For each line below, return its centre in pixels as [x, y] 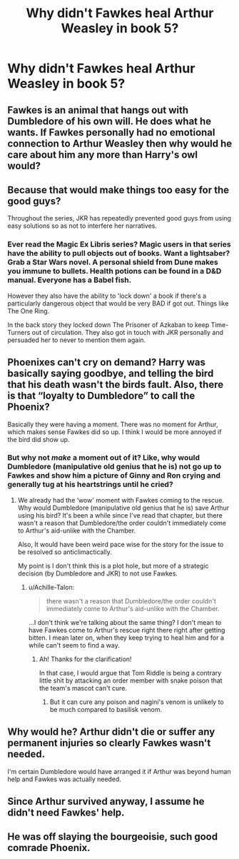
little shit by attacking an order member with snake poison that [131, 680]
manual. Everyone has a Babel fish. [70, 280]
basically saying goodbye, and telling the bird [111, 374]
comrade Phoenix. [49, 848]
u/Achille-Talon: [51, 587]
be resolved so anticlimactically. [65, 552]
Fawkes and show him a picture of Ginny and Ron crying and [114, 476]
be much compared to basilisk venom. [106, 709]
